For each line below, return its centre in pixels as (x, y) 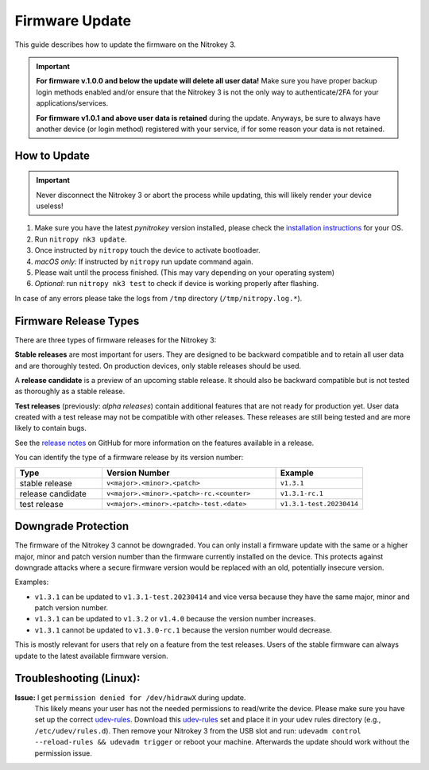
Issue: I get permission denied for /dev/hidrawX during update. (130, 697)
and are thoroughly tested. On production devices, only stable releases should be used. (158, 366)
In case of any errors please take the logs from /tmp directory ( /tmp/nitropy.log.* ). (158, 298)
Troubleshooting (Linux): (77, 678)
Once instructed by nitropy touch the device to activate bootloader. (148, 250)
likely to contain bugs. (50, 428)
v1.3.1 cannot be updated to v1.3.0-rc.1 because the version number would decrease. (184, 630)
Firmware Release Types (77, 321)
